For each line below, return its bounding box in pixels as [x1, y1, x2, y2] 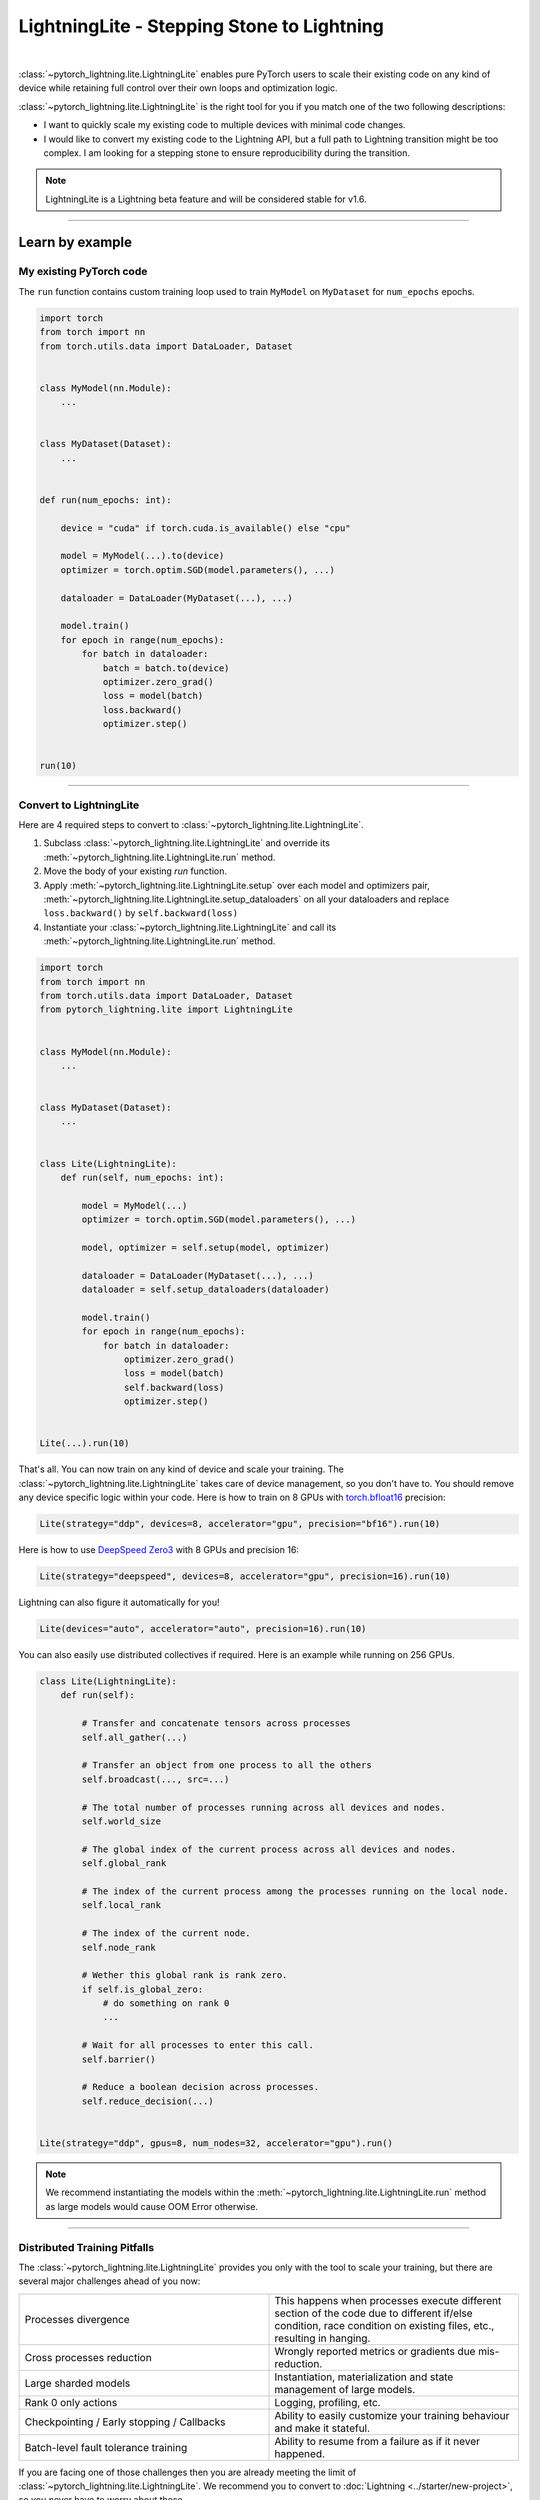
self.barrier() [81, 2053, 157, 2065]
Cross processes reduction [24, 2350, 152, 2364]
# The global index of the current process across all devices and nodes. [81, 1843, 457, 1855]
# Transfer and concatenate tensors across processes [81, 1718, 351, 1729]
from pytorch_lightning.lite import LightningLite [39, 1004, 294, 1015]
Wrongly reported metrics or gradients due [274, 2344, 476, 2358]
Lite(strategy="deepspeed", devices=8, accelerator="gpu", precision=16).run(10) [39, 1571, 452, 1582]
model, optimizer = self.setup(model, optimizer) [81, 1241, 330, 1253]
